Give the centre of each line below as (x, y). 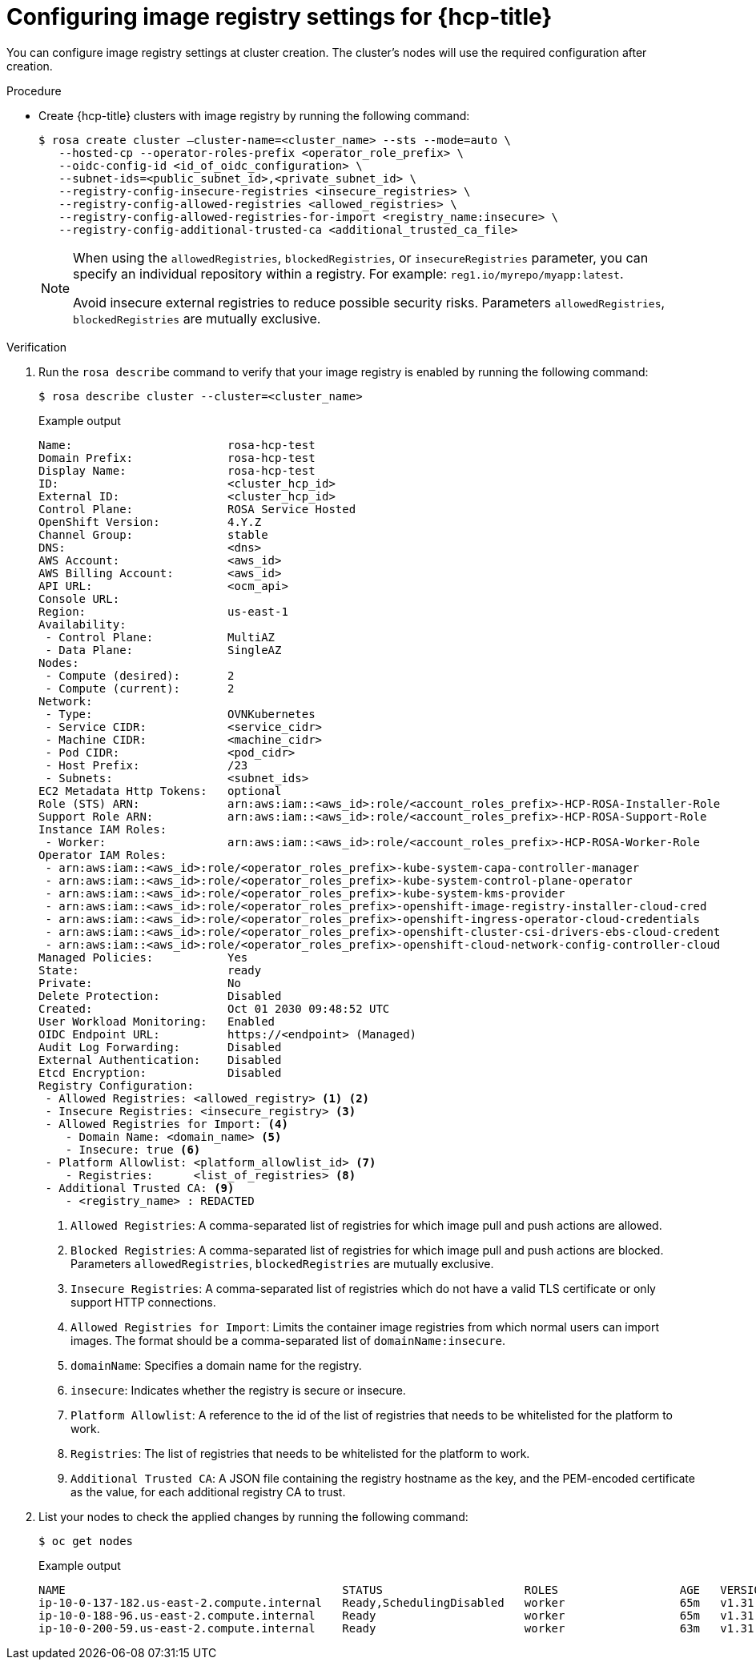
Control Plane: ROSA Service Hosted (197, 509)
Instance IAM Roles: (103, 829)
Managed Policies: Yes (143, 957)
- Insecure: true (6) (133, 1149)
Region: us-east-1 (163, 611)
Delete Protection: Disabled (160, 996)
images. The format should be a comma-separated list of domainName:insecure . (288, 1340)
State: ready (150, 970)
